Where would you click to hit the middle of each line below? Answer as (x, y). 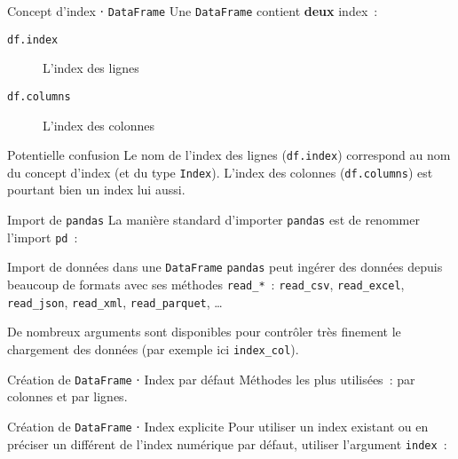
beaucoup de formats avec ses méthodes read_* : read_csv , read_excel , (206, 285)
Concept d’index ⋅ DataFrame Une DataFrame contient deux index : (193, 11)
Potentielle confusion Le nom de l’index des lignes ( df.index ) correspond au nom (229, 155)
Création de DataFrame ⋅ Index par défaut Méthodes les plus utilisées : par (211, 379)
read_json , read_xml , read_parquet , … (115, 301)
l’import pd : (43, 237)
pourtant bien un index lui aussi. (96, 190)
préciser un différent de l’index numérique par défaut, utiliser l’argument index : (227, 443)
